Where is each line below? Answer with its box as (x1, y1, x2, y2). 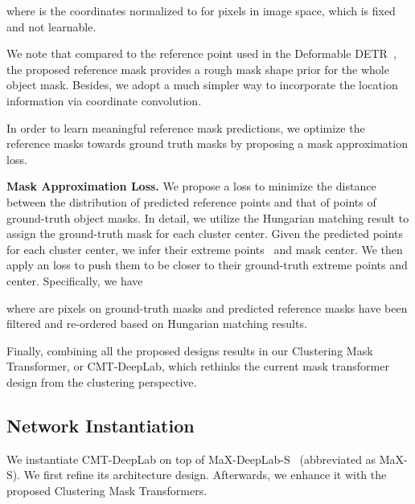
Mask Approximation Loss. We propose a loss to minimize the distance (6, 178, 376, 195)
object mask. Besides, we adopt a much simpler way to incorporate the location (6, 76, 398, 93)
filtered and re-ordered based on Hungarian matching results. (6, 315, 307, 332)
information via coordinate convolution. (6, 92, 202, 109)
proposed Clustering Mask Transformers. (6, 481, 207, 498)
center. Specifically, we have (6, 272, 143, 289)
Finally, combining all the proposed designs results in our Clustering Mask (6, 342, 373, 359)
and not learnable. (6, 18, 97, 35)
